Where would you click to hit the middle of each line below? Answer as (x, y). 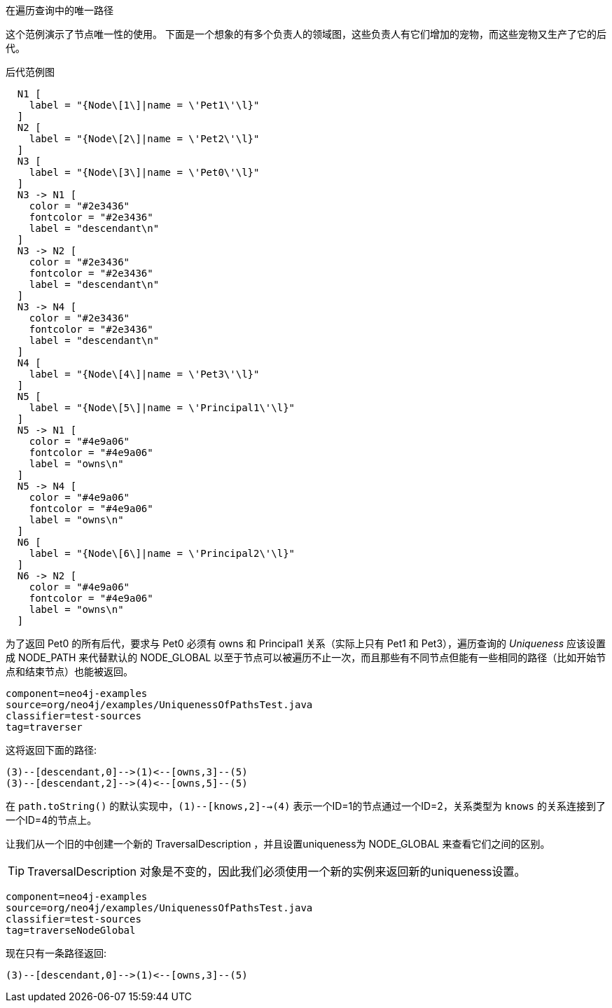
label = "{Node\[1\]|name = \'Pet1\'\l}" (144, 105)
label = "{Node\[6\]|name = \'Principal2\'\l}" (162, 553)
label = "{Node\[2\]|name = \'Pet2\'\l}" (144, 139)
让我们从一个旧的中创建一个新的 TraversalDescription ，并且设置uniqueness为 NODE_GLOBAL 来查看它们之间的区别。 (278, 844)
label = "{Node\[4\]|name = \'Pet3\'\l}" (144, 374)
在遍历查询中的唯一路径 (60, 10)
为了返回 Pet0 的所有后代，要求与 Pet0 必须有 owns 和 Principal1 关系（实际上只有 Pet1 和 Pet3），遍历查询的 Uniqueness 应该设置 (306, 643)
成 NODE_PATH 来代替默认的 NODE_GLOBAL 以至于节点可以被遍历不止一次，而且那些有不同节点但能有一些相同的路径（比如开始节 (306, 657)
